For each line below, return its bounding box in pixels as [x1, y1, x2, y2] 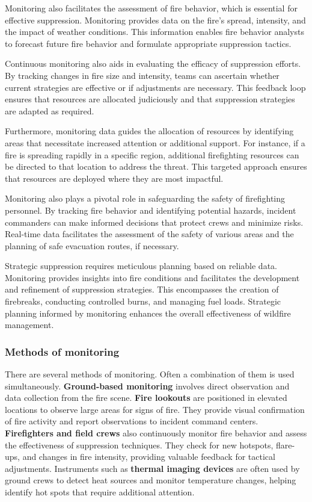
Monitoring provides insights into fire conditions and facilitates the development [5, 271, 300, 284]
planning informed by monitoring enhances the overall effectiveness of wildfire [5, 306, 291, 319]
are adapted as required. [5, 104, 94, 117]
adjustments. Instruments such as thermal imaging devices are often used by [5, 462, 300, 474]
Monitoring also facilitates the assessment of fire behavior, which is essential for [5, 2, 298, 14]
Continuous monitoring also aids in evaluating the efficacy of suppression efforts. [5, 57, 301, 70]
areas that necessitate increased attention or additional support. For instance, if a [5, 136, 305, 149]
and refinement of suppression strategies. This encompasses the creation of [5, 283, 279, 296]
